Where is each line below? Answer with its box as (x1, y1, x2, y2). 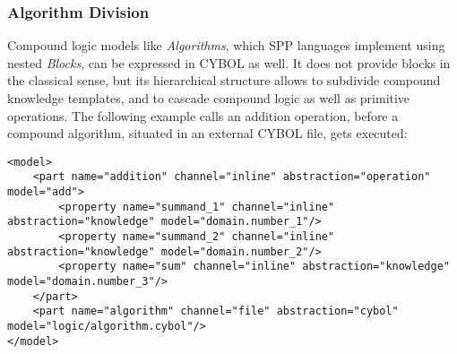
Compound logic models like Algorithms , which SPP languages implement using (7, 36, 445, 55)
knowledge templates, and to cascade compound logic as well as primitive (7, 89, 410, 107)
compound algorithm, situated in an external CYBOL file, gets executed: (7, 124, 408, 142)
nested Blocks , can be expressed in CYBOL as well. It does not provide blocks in (7, 53, 451, 72)
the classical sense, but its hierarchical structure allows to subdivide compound (7, 71, 441, 90)
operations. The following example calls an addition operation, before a (7, 106, 399, 125)
